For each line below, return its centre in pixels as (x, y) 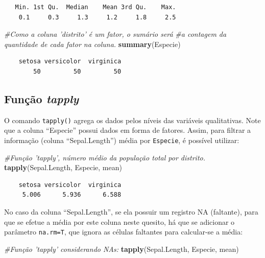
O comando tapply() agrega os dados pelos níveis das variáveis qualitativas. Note (132, 120)
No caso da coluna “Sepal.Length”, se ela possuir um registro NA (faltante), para (131, 212)
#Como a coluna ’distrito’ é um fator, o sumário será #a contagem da (115, 34)
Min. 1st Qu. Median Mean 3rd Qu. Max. (95, 7)
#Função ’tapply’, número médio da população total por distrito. (105, 157)
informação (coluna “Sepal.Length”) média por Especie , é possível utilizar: (122, 140)
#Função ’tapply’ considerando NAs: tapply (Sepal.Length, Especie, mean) (122, 249)
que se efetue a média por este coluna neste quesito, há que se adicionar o (119, 221)
